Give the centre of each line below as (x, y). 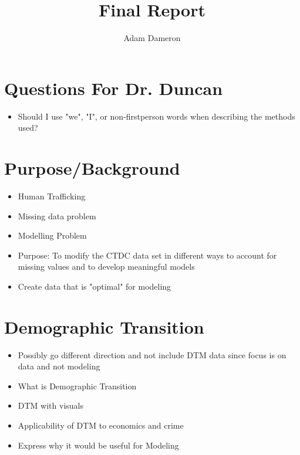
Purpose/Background (92, 168)
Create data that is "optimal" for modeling (95, 286)
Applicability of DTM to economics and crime (101, 425)
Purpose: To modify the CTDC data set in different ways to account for (147, 255)
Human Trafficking (52, 196)
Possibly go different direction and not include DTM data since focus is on (152, 354)
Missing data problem (57, 215)
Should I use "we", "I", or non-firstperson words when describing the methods (156, 116)
